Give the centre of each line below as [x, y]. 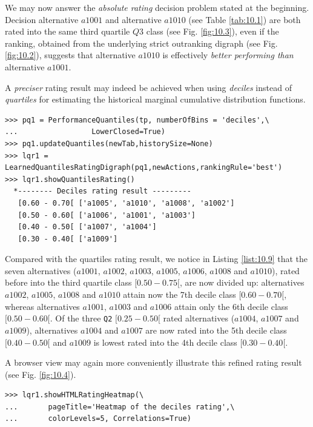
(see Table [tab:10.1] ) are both [245, 19]
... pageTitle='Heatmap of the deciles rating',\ [120, 407]
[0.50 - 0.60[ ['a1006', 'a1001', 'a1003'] [107, 215]
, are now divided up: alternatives [242, 282]
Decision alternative [42, 19]
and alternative [133, 19]
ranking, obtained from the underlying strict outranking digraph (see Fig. [141, 43]
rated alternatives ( [199, 318]
